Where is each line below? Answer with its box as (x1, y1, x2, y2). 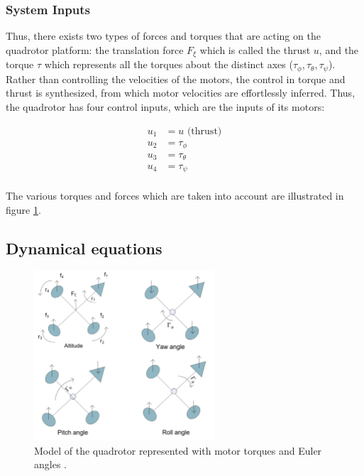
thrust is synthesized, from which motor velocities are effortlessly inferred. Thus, (6, 85, 355, 100)
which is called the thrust (199, 42, 311, 57)
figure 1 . (6, 202, 41, 217)
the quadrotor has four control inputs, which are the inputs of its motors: (6, 99, 325, 114)
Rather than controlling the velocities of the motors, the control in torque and (6, 71, 346, 86)
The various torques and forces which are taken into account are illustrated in (6, 188, 344, 203)
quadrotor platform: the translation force (6, 42, 184, 57)
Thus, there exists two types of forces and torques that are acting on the (6, 28, 321, 43)
